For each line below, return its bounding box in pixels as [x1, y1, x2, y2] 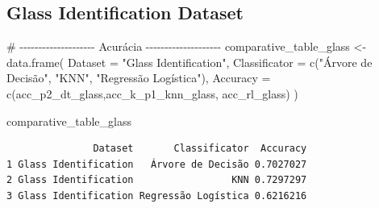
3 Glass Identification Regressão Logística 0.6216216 [6, 189, 307, 202]
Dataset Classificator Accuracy [93, 143, 307, 155]
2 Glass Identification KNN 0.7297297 [6, 174, 307, 186]
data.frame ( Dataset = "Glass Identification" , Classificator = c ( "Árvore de [6, 53, 373, 70]
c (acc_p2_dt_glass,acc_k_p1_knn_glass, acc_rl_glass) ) [6, 85, 298, 102]
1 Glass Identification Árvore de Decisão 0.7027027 [6, 158, 307, 170]
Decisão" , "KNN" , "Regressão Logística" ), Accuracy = [6, 69, 271, 86]
